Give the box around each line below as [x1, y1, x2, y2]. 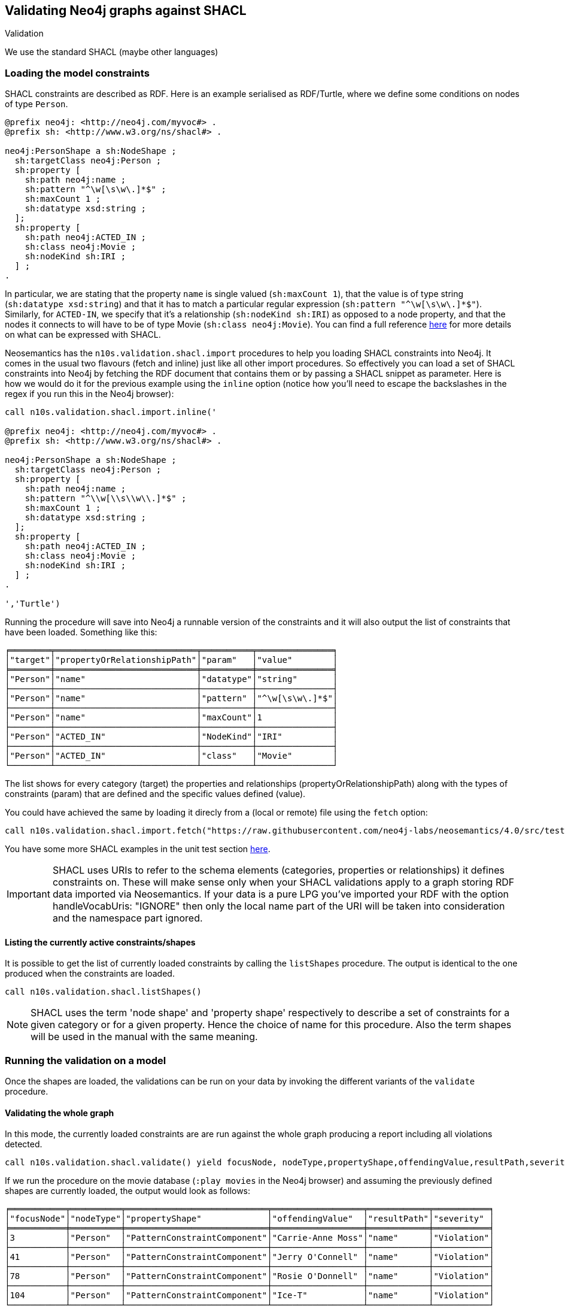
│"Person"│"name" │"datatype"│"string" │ [5, 674, 338, 684]
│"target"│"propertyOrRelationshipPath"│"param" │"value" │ [5, 655, 338, 665]
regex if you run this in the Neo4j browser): [5, 389, 174, 399]
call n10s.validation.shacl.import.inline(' [5, 407, 217, 417]
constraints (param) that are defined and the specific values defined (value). [5, 789, 306, 799]
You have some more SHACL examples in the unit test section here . [5, 844, 271, 854]
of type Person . [5, 99, 68, 110]
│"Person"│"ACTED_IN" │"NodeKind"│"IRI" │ [5, 732, 338, 742]
